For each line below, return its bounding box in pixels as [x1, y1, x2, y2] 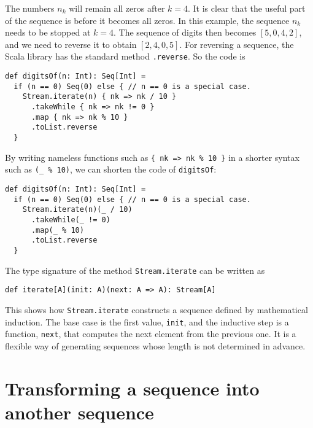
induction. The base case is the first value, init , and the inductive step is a [5, 315, 289, 328]
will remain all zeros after [69, 2, 165, 14]
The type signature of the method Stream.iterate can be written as [5, 263, 265, 276]
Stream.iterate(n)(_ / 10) [22, 205, 133, 214]
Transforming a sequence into [5, 375, 260, 400]
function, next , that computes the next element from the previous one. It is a [5, 327, 296, 340]
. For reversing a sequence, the [179, 37, 294, 50]
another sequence [5, 399, 154, 424]
